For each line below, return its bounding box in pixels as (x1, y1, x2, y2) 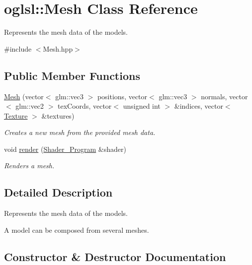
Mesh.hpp (43, 43, 73, 54)
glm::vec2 (15, 101, 44, 111)
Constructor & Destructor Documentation (4, 249, 226, 264)
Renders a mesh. (4, 160, 55, 171)
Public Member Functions (4, 67, 140, 83)
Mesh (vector (4, 91, 44, 101)
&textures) (41, 110, 75, 121)
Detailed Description (4, 185, 113, 200)
